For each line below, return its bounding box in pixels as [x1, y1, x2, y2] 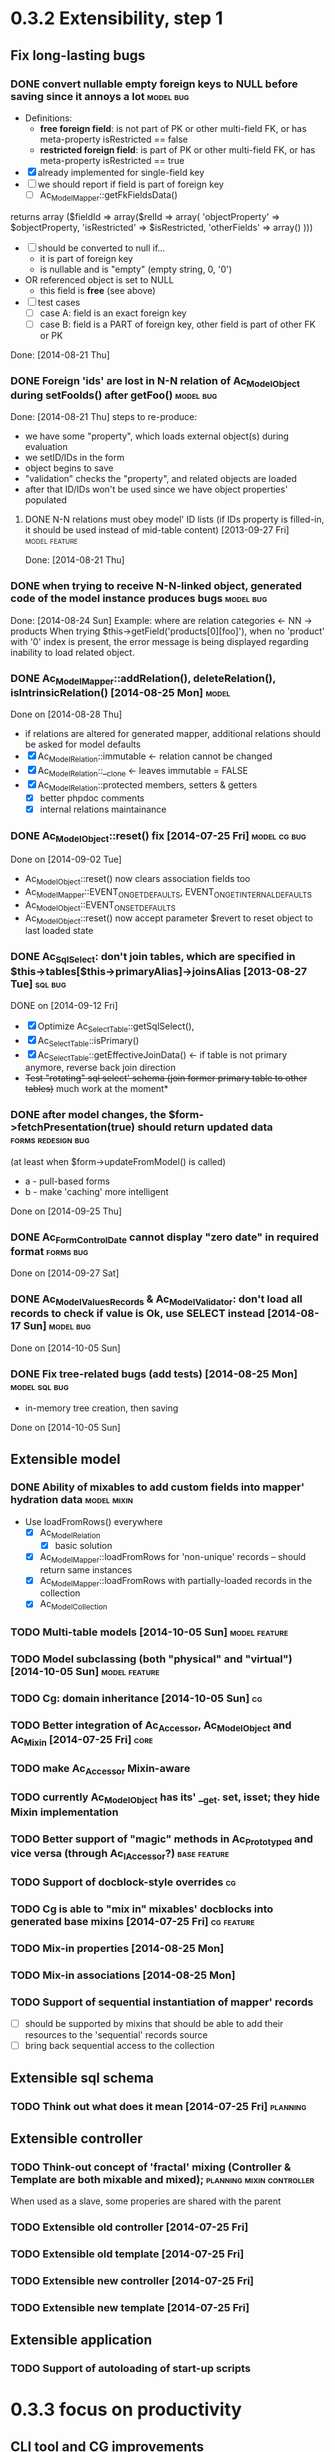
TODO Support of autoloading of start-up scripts [10, 2362, 252, 2376]
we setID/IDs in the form [24, 452, 125, 464]
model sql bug [10, 1379, 69, 1393]
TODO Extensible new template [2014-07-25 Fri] [10, 2300, 250, 2314]
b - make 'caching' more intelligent [24, 1185, 169, 1197]
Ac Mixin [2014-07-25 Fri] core [10, 1733, 154, 1749]
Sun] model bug [23, 1319, 92, 1333]
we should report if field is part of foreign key [37, 178, 225, 190]
